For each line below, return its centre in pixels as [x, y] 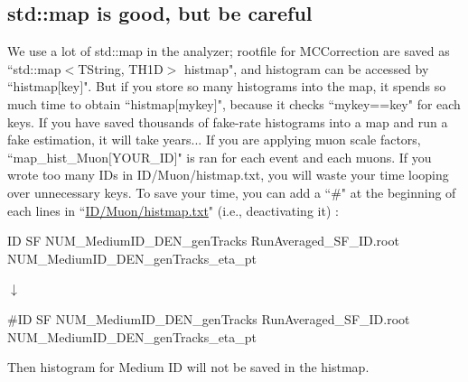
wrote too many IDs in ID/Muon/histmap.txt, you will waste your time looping [228, 175]
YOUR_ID [143, 157]
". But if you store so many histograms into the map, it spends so [265, 86]
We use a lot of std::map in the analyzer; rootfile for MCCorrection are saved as [229, 51]
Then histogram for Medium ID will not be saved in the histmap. [188, 367]
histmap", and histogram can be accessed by [306, 68]
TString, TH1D [121, 68]
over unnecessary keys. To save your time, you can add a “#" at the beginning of [232, 192]
